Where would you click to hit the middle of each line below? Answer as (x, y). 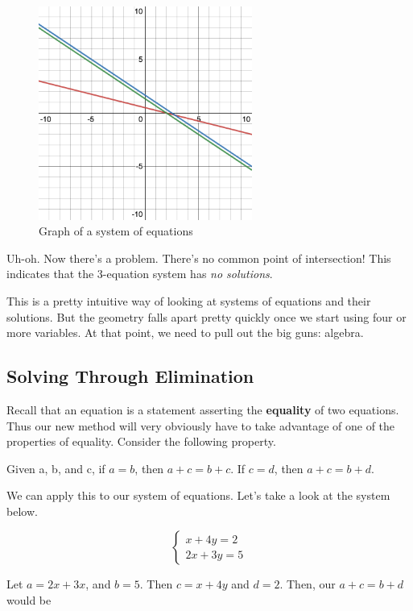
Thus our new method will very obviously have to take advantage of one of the (201, 425)
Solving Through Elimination (130, 376)
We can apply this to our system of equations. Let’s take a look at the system (198, 495)
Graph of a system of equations (116, 231)
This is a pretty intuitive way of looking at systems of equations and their (189, 300)
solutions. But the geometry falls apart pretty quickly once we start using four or (206, 316)
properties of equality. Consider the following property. (141, 441)
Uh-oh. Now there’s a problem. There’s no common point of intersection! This (199, 258)
